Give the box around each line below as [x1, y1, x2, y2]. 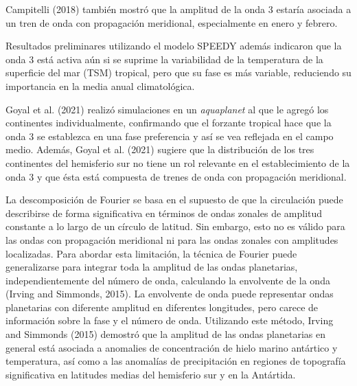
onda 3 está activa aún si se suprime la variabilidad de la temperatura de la [5, 52, 323, 66]
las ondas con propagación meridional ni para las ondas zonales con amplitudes [5, 232, 338, 247]
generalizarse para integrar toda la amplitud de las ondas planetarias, [5, 260, 298, 274]
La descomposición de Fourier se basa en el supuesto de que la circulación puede [5, 192, 343, 207]
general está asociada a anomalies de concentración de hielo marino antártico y [5, 340, 338, 354]
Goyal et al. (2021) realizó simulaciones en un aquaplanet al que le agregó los [5, 102, 329, 116]
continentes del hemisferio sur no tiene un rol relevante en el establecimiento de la [5, 155, 350, 170]
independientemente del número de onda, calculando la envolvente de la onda [5, 273, 330, 287]
